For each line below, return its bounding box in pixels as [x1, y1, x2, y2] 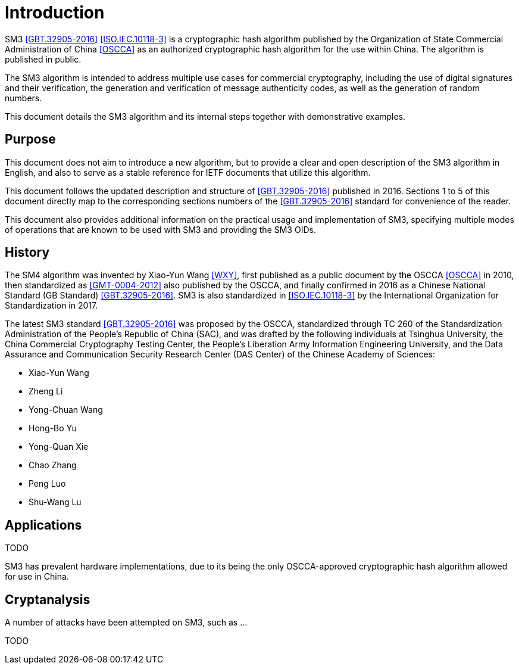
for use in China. [5, 571, 69, 582]
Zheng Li [29, 386, 63, 397]
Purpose [5, 132, 56, 147]
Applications [5, 517, 82, 533]
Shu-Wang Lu [29, 497, 82, 508]
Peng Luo [29, 478, 66, 489]
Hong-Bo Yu [29, 423, 77, 434]
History [5, 245, 50, 260]
